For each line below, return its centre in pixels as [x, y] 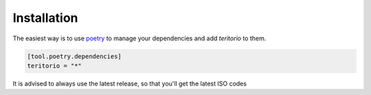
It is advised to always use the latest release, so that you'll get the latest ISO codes [130, 83]
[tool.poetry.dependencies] [74, 56]
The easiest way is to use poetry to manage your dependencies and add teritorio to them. [139, 38]
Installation [45, 18]
